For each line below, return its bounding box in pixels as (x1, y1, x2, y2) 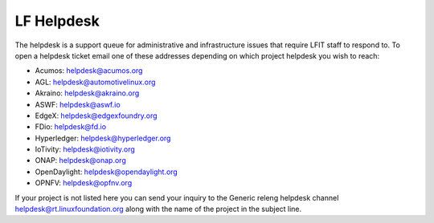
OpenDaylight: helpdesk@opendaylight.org (35, 167, 178, 176)
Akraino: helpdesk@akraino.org (35, 88, 140, 98)
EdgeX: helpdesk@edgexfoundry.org (35, 111, 158, 120)
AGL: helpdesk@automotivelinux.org (35, 77, 156, 87)
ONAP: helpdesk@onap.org (35, 156, 126, 165)
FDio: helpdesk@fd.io (35, 122, 107, 132)
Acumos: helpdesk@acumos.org (35, 66, 143, 75)
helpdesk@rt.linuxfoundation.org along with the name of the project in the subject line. (14, 205, 302, 214)
